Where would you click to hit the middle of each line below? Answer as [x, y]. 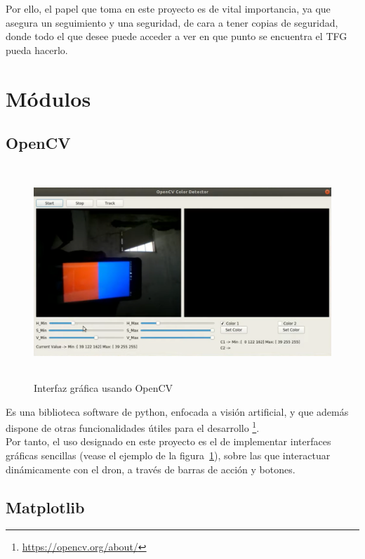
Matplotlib [45, 507]
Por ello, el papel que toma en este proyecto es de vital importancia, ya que [168, 8]
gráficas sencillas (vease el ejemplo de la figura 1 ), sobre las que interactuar [168, 455]
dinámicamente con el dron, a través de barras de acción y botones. [151, 469]
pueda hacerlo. [37, 50]
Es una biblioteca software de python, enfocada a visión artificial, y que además [177, 411]
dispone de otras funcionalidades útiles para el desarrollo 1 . [133, 427]
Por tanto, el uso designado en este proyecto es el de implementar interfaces [168, 441]
